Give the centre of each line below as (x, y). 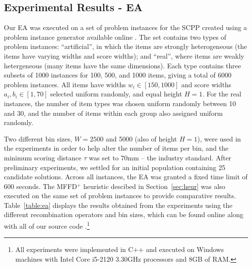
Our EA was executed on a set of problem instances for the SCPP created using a (126, 27)
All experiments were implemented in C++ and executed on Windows (119, 249)
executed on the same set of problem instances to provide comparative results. (120, 196)
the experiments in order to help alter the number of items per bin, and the (116, 148)
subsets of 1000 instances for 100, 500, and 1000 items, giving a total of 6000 (118, 75)
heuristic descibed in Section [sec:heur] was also (154, 186)
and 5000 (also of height (142, 138)
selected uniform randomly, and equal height (116, 94)
